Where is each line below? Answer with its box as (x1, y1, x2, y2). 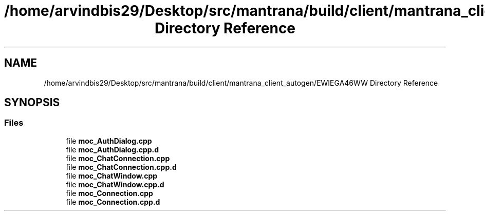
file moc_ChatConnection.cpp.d (66, 162, 177, 171)
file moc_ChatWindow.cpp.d (66, 180, 164, 189)
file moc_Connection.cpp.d (66, 197, 160, 206)
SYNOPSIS (4, 96, 60, 109)
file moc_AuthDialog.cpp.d (66, 145, 159, 154)
